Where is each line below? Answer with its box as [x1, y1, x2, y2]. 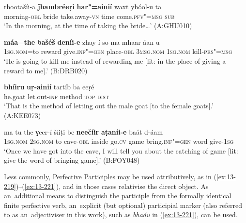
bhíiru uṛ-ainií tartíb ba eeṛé [4, 82, 94, 92]
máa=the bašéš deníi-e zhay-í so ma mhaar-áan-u [4, 36, 160, 47]
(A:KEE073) [4, 110, 41, 120]
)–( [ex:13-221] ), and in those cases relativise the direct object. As [15, 181, 209, 191]
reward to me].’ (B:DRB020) [4, 65, 88, 75]
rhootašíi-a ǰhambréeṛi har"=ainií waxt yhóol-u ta [4, 1, 162, 11]
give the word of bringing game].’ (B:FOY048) [4, 155, 140, 165]
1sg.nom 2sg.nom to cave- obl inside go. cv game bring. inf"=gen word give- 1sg [4, 136, 234, 146]
